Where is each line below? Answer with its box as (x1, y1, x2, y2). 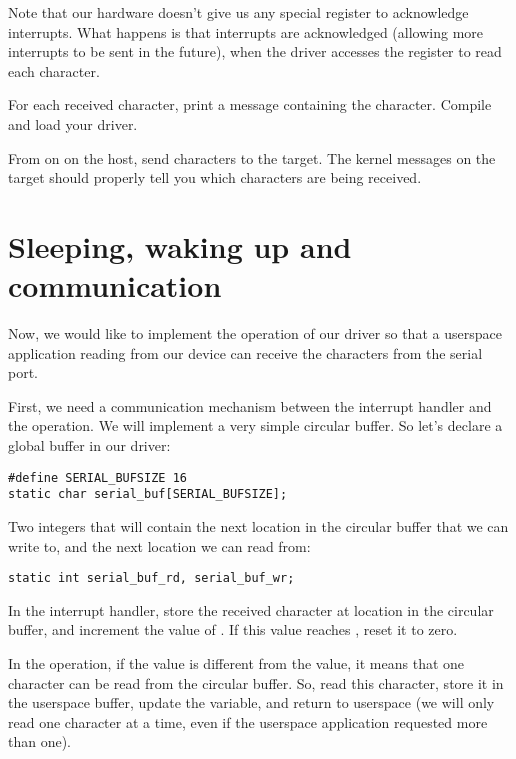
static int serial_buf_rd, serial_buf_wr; (8, 571, 295, 586)
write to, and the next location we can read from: (8, 535, 311, 556)
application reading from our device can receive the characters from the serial (8, 342, 483, 363)
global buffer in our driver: (8, 435, 171, 456)
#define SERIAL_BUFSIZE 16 (8, 470, 187, 485)
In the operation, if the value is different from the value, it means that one (8, 652, 465, 673)
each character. (8, 60, 100, 81)
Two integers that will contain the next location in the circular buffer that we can (8, 515, 509, 536)
